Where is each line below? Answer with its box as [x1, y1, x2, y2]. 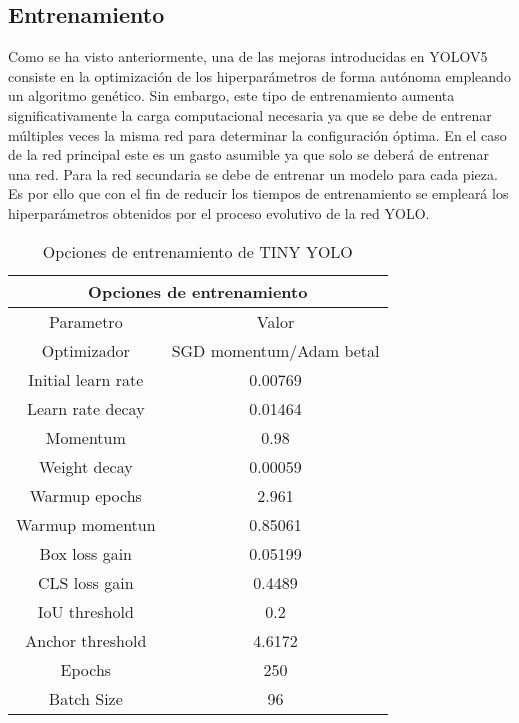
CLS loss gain [38, 570, 134, 594]
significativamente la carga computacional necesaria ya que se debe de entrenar [8, 104, 492, 125]
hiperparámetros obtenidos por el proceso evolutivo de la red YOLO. [8, 202, 430, 223]
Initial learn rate [28, 367, 144, 391]
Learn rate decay [26, 396, 145, 420]
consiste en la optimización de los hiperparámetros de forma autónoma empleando [8, 65, 511, 86]
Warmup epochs [29, 483, 142, 507]
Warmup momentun [16, 512, 156, 536]
